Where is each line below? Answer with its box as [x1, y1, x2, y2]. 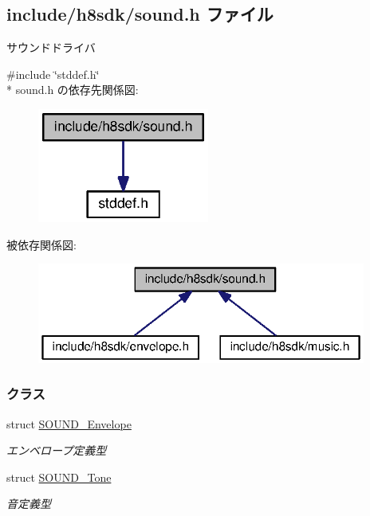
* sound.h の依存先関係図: [6, 81, 139, 98]
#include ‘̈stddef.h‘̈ [6, 65, 100, 82]
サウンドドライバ [6, 39, 96, 56]
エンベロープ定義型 [6, 442, 107, 459]
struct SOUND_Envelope [6, 415, 132, 432]
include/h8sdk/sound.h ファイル [6, 2, 274, 26]
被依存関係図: [6, 236, 77, 252]
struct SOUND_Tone [6, 468, 112, 485]
